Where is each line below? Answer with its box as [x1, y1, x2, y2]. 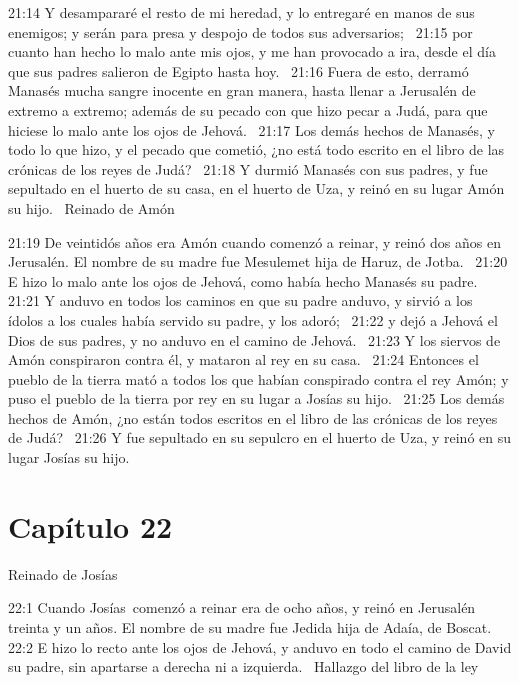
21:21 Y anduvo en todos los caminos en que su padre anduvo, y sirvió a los [8, 290, 473, 311]
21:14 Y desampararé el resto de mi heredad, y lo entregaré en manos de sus [8, 2, 475, 22]
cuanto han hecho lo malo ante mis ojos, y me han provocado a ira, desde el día [8, 41, 496, 62]
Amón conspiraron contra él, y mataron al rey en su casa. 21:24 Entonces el [8, 349, 479, 370]
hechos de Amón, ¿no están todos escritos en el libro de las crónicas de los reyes [8, 407, 498, 428]
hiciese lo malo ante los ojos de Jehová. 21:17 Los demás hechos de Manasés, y [8, 119, 496, 140]
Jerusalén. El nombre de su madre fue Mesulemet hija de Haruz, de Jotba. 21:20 [8, 251, 508, 272]
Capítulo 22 [8, 505, 173, 546]
